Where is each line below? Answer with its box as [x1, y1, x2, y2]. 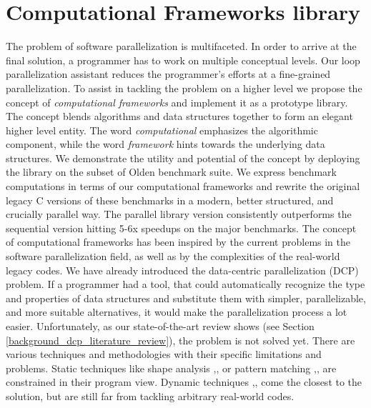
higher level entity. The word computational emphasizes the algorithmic [6, 122, 318, 137]
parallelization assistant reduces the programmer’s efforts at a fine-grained [6, 66, 331, 81]
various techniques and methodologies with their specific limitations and [6, 347, 322, 362]
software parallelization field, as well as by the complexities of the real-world [6, 249, 340, 264]
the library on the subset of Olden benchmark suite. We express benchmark [6, 164, 337, 179]
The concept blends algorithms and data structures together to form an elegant [6, 109, 353, 124]
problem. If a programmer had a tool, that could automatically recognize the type [6, 277, 365, 292]
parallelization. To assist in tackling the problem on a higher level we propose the [6, 80, 362, 95]
